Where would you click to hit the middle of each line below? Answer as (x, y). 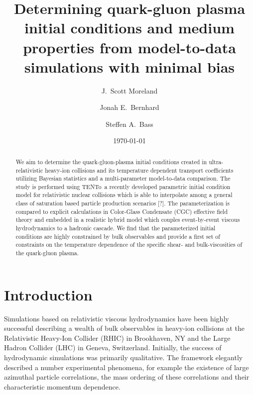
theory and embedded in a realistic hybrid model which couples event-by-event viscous (128, 220)
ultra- (216, 161)
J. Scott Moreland (129, 90)
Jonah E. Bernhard (129, 107)
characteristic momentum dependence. (62, 386)
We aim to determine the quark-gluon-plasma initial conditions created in (111, 161)
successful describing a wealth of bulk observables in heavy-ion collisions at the (124, 328)
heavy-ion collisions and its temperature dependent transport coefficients (139, 170)
